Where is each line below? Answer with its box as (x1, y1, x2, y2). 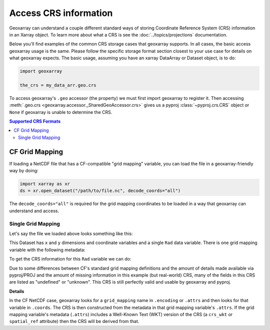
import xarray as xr (19, 181, 70, 187)
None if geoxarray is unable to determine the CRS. (9, 109, 112, 115)
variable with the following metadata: (9, 247, 85, 253)
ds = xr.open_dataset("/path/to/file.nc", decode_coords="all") (19, 188, 181, 194)
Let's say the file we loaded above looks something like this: (9, 231, 133, 237)
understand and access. (9, 208, 59, 214)
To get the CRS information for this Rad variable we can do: (9, 256, 131, 262)
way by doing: (9, 168, 38, 174)
